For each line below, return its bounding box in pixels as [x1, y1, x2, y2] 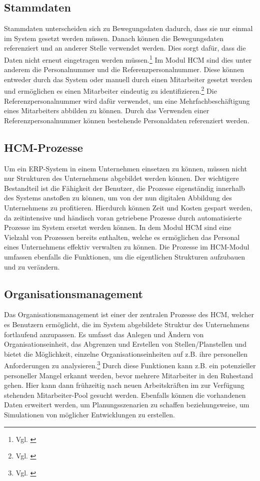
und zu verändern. [4, 261, 60, 272]
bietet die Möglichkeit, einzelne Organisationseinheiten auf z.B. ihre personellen [4, 348, 248, 359]
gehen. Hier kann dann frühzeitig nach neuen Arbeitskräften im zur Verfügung [4, 380, 244, 390]
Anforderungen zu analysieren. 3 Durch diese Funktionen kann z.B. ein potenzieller [4, 359, 256, 371]
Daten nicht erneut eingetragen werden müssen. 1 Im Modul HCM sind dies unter [4, 53, 252, 65]
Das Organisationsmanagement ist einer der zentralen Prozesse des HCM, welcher [4, 309, 254, 320]
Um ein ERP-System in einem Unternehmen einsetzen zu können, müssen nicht [4, 163, 247, 173]
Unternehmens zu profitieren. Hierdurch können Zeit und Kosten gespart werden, [4, 202, 252, 213]
